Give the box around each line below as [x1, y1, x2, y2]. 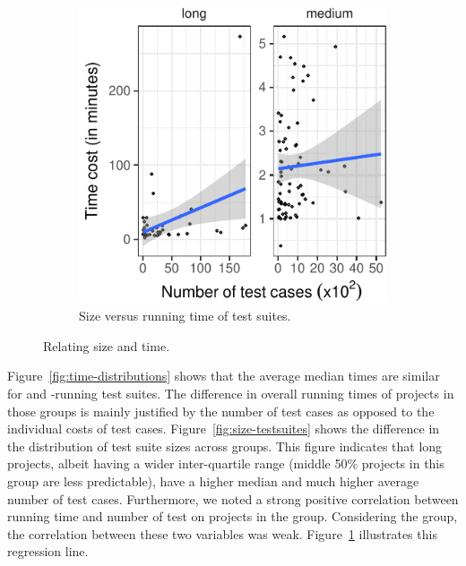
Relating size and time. [43, 336, 170, 355]
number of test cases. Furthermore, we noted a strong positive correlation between [7, 489, 459, 508]
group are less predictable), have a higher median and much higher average [7, 471, 419, 490]
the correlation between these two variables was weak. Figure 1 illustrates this [7, 524, 437, 543]
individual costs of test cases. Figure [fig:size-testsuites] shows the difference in [7, 419, 440, 438]
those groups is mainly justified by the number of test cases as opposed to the [7, 401, 435, 420]
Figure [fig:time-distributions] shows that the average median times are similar [7, 366, 440, 385]
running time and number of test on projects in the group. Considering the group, [7, 507, 458, 526]
